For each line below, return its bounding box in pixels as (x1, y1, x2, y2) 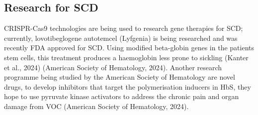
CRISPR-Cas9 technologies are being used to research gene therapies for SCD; (4, 23, 243, 33)
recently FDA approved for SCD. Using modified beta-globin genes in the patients (4, 42, 255, 53)
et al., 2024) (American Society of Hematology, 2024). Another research (4, 62, 222, 72)
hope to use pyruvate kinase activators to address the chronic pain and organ (4, 91, 239, 102)
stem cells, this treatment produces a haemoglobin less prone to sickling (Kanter (4, 52, 249, 62)
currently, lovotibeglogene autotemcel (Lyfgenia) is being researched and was (4, 32, 238, 43)
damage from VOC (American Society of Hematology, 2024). (4, 101, 189, 111)
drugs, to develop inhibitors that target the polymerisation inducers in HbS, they (4, 81, 251, 92)
